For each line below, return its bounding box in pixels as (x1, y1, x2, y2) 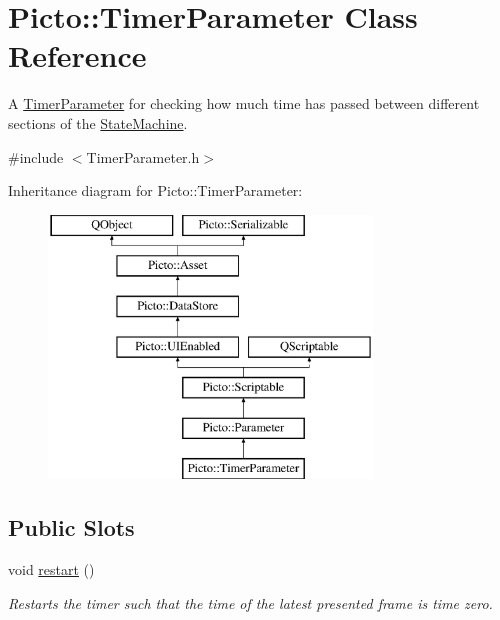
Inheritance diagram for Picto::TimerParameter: (8, 180, 303, 201)
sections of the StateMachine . (8, 112, 188, 133)
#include (8, 146, 64, 167)
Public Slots (8, 512, 135, 543)
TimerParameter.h (86, 146, 200, 167)
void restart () (8, 559, 95, 580)
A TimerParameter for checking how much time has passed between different (8, 93, 480, 114)
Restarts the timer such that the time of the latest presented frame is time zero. (8, 592, 493, 613)
